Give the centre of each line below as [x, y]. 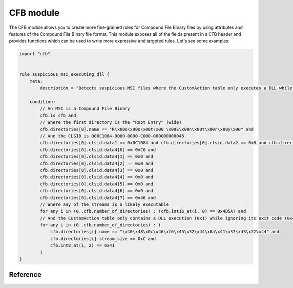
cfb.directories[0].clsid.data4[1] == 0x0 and [96, 157]
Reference [25, 275]
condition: [42, 102]
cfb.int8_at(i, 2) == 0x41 [82, 245]
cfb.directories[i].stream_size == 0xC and [103, 239]
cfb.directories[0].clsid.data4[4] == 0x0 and [96, 177]
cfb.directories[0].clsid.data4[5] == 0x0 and [96, 184]
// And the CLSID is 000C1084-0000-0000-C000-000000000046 [112, 136]
